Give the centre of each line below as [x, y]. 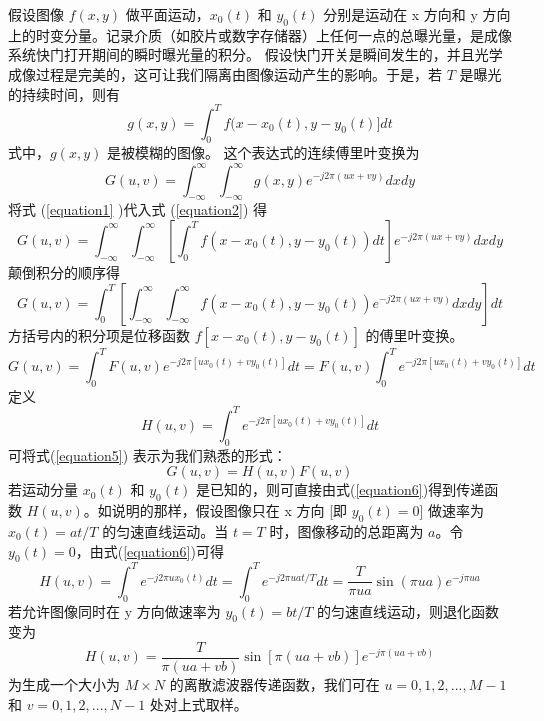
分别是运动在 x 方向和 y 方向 [417, 14]
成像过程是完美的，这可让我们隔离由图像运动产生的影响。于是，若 [225, 73]
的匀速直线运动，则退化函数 [408, 610]
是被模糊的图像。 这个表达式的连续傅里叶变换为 [263, 152]
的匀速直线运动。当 [165, 530]
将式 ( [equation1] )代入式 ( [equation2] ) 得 [138, 209]
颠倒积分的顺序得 [64, 271]
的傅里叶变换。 [414, 334]
